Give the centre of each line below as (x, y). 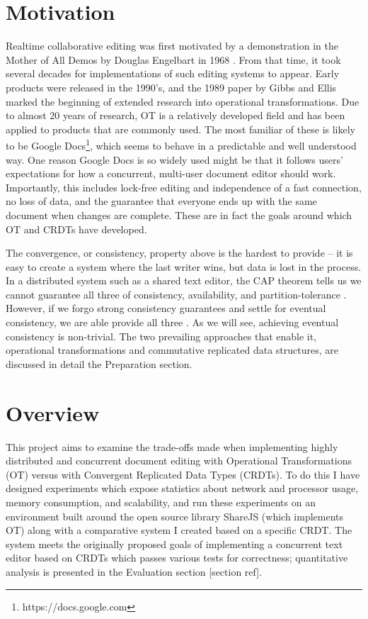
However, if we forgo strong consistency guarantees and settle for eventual (166, 308)
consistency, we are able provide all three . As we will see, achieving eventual (172, 322)
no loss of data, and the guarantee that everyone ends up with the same (161, 201)
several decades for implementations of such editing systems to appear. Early (173, 73)
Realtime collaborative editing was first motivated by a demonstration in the (172, 46)
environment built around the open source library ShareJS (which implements (175, 516)
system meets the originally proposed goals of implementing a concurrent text (174, 543)
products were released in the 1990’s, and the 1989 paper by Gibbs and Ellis (171, 87)
